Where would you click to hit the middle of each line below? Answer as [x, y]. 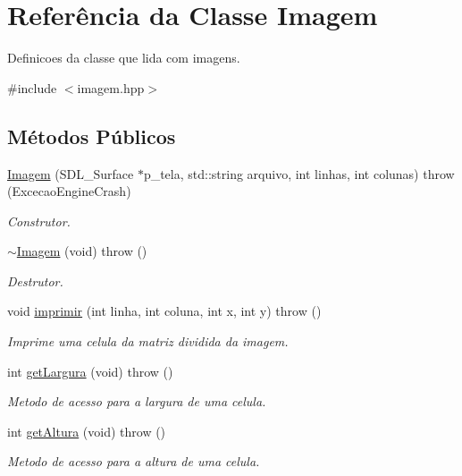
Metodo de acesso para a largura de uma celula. [137, 401]
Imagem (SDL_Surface [71, 173]
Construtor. [39, 221]
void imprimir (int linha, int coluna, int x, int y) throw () [164, 311]
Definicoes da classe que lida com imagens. [124, 58]
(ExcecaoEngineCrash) [69, 191]
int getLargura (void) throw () [90, 371]
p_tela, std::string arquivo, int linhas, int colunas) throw [299, 173]
